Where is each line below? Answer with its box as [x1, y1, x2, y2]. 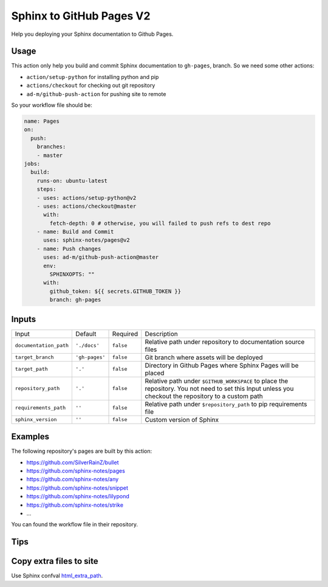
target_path [15, 366, 48, 372]
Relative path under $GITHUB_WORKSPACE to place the [145, 377, 289, 385]
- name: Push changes [36, 245, 101, 252]
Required [112, 329, 138, 338]
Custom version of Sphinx [145, 415, 219, 424]
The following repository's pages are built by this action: [11, 447, 152, 455]
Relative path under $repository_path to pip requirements [145, 400, 307, 408]
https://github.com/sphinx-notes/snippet [26, 484, 129, 492]
